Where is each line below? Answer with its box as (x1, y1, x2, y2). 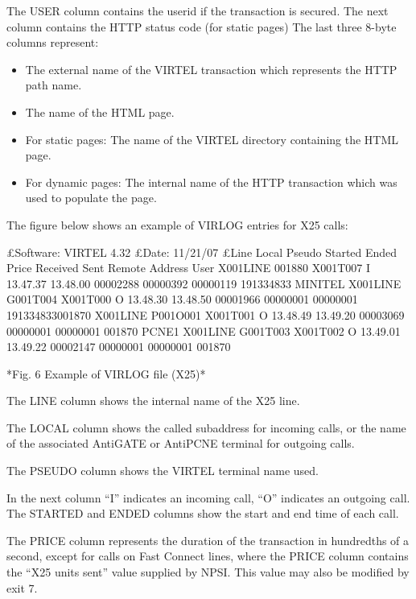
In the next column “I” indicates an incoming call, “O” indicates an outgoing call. (6, 489, 410, 506)
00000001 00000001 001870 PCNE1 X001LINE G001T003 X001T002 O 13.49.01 (6, 322, 401, 339)
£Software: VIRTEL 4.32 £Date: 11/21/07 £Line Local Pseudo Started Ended (6, 243, 397, 260)
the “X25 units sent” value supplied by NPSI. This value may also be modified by (6, 564, 410, 580)
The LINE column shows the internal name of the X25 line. (6, 392, 300, 409)
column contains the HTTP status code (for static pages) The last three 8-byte (6, 18, 397, 35)
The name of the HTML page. (25, 103, 175, 120)
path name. (25, 76, 82, 93)
